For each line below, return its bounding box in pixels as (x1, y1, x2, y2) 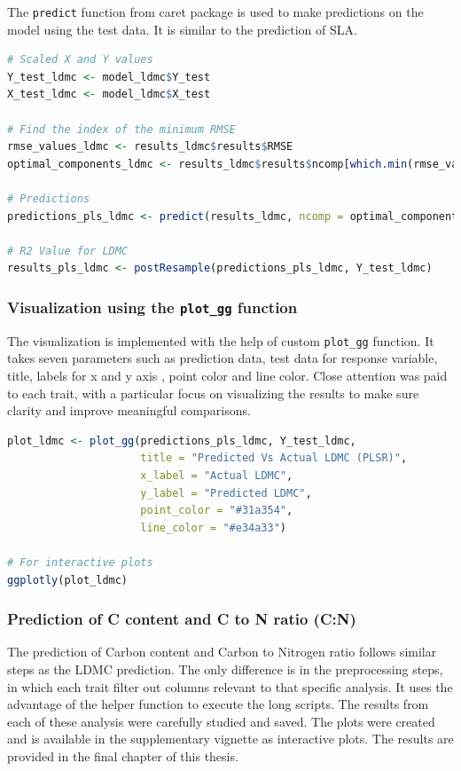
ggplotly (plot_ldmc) (7, 573, 129, 586)
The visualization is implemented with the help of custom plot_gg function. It (7, 331, 434, 350)
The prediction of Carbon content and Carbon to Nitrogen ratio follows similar (7, 642, 437, 661)
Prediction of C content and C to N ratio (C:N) (7, 608, 356, 630)
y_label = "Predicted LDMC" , (140, 486, 312, 500)
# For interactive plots (7, 555, 153, 569)
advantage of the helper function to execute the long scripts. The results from (7, 695, 429, 713)
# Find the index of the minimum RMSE (7, 122, 236, 136)
